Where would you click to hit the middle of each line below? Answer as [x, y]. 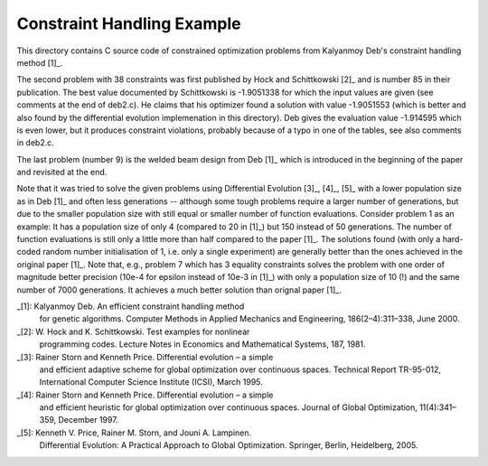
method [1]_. [40, 62]
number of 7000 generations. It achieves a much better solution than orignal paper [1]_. [179, 290]
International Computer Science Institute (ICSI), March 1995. [151, 382]
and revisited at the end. [62, 172]
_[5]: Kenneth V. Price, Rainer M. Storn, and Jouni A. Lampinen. [134, 433]
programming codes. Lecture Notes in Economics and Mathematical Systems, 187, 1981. [202, 344]
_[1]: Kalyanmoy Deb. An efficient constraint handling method [131, 306]
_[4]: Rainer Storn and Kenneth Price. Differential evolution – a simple [145, 395]
